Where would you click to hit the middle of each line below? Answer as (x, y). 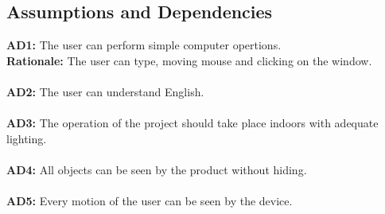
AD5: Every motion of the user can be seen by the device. (150, 201)
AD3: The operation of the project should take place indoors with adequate (192, 123)
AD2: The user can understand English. (105, 91)
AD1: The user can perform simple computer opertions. (144, 45)
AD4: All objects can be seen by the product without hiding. (157, 169)
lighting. (27, 138)
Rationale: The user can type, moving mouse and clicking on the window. (189, 60)
